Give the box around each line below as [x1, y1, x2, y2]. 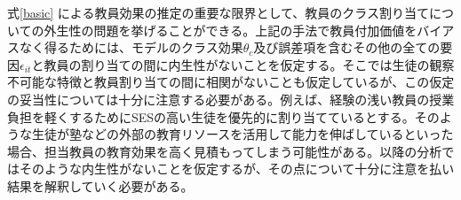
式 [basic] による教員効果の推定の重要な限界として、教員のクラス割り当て [7, 4, 430, 21]
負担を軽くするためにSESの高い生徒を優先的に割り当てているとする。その [7, 107, 440, 126]
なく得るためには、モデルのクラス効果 [19, 38, 243, 57]
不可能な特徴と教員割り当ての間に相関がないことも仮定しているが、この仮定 [7, 73, 455, 91]
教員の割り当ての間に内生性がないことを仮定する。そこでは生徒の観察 [44, 55, 455, 73]
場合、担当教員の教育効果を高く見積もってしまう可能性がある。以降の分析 [7, 142, 442, 160]
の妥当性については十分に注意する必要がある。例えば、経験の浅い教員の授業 [7, 89, 455, 108]
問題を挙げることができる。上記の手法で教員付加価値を [93, 20, 417, 39]
